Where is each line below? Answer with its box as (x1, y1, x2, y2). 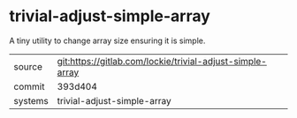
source (13, 60, 42, 72)
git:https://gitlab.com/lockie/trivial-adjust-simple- (57, 55, 267, 67)
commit (13, 80, 45, 92)
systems (13, 94, 49, 107)
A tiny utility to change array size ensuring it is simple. (9, 35, 206, 46)
